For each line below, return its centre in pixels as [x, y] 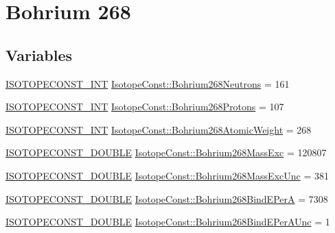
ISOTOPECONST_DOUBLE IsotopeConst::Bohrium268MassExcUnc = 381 [167, 175]
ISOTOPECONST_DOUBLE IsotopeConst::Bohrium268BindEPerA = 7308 [167, 198]
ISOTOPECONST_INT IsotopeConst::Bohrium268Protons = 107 [145, 107]
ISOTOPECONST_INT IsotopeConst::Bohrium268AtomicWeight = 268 [159, 129]
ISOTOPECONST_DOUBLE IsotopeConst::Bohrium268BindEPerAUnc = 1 [168, 222]
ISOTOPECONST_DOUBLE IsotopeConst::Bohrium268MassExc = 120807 [166, 152]
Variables [39, 54]
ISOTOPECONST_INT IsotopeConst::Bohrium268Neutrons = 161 [148, 83]
